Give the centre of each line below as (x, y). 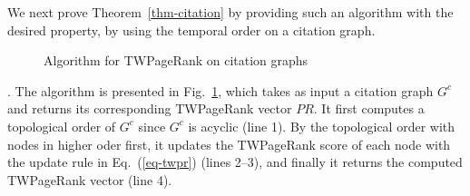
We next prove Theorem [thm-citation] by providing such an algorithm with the (230, 12)
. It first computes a (369, 108)
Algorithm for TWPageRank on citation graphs (176, 60)
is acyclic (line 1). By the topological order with (322, 126)
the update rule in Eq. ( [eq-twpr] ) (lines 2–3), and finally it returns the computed (235, 162)
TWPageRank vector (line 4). (90, 179)
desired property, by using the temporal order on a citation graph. (191, 29)
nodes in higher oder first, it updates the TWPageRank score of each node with (229, 144)
